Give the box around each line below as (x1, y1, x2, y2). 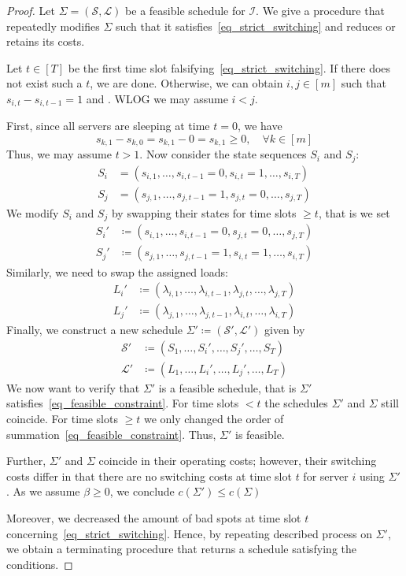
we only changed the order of (143, 411, 284, 426)
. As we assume (6, 483, 80, 500)
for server (303, 467, 349, 484)
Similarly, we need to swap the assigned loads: (6, 263, 228, 280)
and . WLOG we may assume (86, 90, 228, 106)
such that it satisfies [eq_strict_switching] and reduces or (115, 17, 396, 34)
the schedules (264, 395, 328, 411)
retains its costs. (6, 33, 85, 50)
